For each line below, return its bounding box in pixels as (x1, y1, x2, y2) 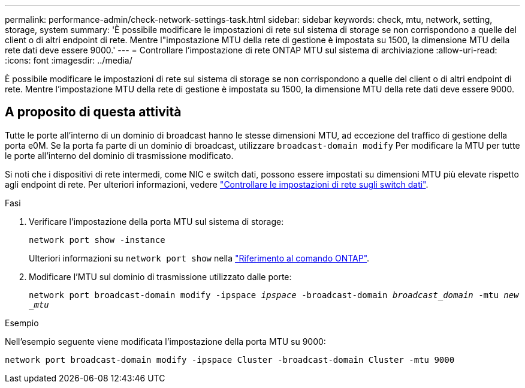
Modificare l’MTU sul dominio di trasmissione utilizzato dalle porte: (29, 271, 292, 282)
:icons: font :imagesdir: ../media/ (5, 55, 132, 65)
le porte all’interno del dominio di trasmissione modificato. (5, 150, 234, 161)
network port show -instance (29, 234, 165, 245)
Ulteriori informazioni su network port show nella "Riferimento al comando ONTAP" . (29, 252, 370, 263)
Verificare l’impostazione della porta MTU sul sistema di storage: (29, 216, 284, 227)
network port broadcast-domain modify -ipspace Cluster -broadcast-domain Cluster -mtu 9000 (5, 354, 455, 365)
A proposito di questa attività (5, 104, 182, 120)
